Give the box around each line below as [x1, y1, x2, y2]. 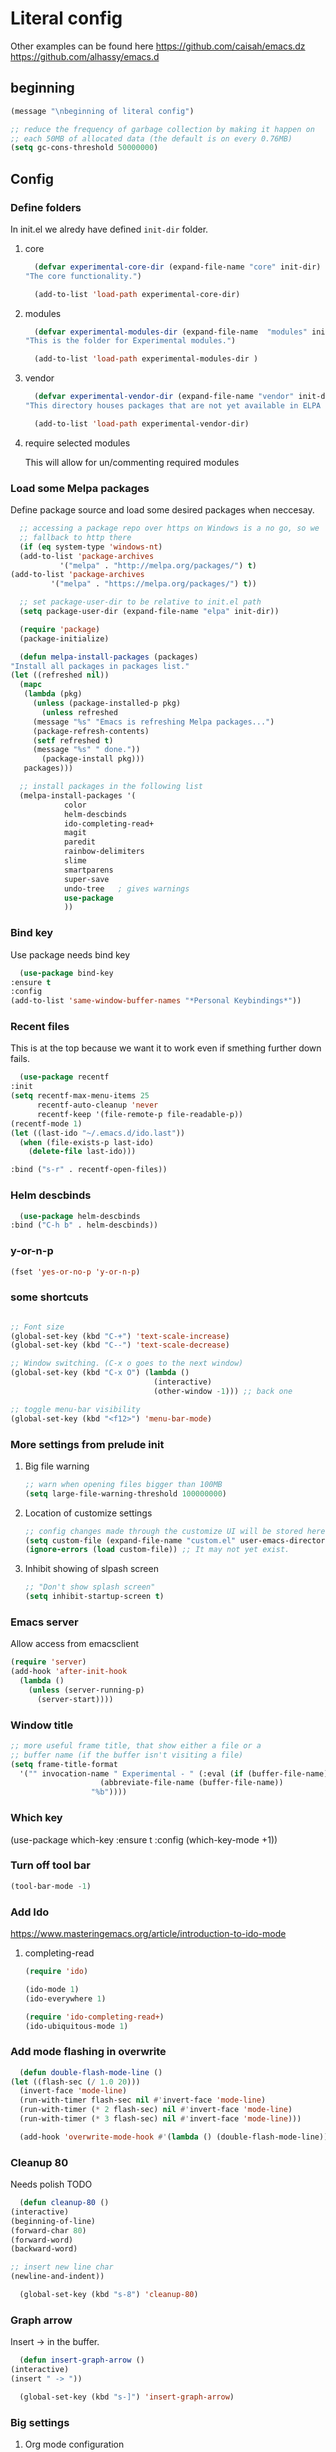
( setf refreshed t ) [32, 735, 114, 746]
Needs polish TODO [10, 2178, 93, 2191]
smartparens [63, 865, 114, 875]
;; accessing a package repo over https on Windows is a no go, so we [19, 523, 320, 534]
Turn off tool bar [10, 1858, 91, 1872]
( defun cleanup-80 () [19, 2198, 110, 2208]
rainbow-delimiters [63, 847, 145, 857]
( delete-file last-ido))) [28, 1147, 137, 1157]
